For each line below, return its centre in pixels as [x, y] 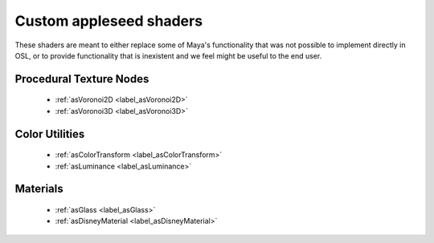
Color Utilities [50, 134]
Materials [39, 189]
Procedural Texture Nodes [82, 79]
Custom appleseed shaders [109, 21]
